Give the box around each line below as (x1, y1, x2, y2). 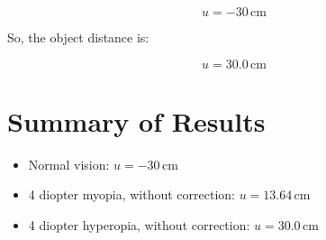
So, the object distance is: (7, 28, 149, 46)
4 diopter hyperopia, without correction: (28, 215, 250, 234)
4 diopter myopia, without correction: (28, 185, 235, 204)
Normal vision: (28, 154, 110, 173)
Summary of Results (7, 102, 266, 139)
